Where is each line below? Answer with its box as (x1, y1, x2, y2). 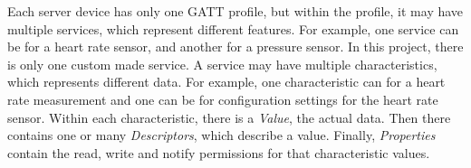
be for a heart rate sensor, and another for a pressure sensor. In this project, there (7, 37, 464, 56)
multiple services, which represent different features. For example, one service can (7, 19, 459, 38)
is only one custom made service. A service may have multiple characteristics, (7, 54, 437, 73)
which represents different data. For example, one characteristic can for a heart (7, 72, 446, 91)
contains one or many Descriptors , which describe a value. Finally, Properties (7, 126, 436, 145)
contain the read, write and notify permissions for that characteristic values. (7, 143, 430, 162)
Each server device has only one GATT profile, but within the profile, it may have (7, 2, 464, 20)
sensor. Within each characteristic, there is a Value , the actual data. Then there (7, 107, 451, 126)
